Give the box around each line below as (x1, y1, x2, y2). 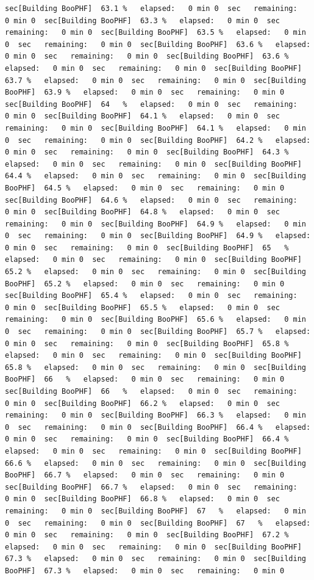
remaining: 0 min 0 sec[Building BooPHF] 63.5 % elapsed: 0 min (5, 28, 306, 37)
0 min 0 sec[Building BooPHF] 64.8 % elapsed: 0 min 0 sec (5, 208, 280, 217)
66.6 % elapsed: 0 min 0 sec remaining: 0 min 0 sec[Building (5, 459, 306, 468)
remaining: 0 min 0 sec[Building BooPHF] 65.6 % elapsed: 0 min (5, 315, 306, 324)
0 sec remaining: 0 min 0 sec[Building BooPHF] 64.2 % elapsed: (5, 136, 311, 145)
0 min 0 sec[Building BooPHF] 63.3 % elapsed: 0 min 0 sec (5, 16, 280, 25)
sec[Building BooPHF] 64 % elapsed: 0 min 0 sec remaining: (5, 100, 298, 109)
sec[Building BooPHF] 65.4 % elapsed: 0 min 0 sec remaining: (5, 291, 298, 300)
